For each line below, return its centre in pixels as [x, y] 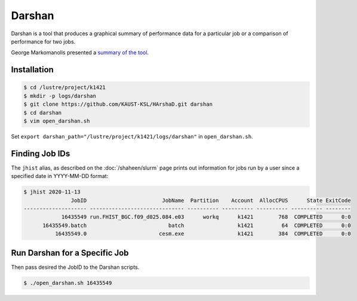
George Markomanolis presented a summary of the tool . [80, 53]
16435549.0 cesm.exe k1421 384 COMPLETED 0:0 [203, 234]
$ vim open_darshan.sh [57, 121]
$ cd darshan [43, 113]
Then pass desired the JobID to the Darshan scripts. [75, 267]
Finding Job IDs [41, 153]
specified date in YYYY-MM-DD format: [60, 176]
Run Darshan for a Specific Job [70, 253]
